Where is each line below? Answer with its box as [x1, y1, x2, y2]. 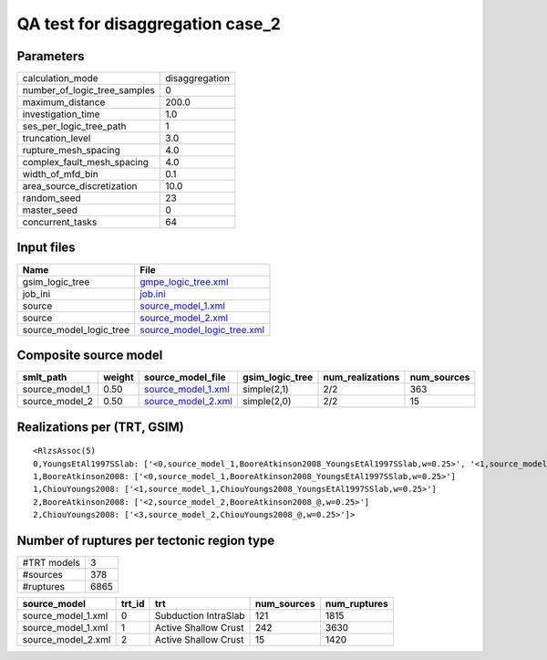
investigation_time [22, 108, 100, 120]
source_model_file [144, 371, 227, 383]
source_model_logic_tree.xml [139, 323, 264, 336]
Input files [16, 240, 77, 256]
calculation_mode [22, 72, 99, 85]
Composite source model [16, 348, 163, 362]
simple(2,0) [243, 395, 292, 408]
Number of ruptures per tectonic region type [16, 532, 275, 548]
